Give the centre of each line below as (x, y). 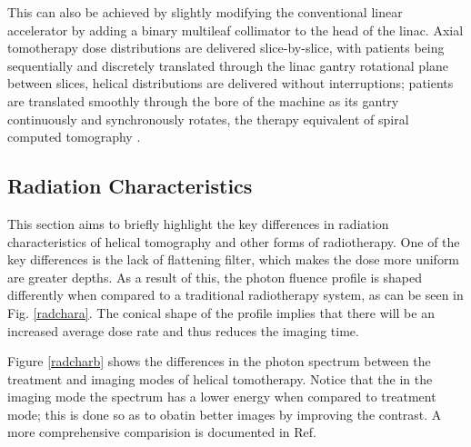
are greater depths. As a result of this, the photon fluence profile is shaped (215, 277)
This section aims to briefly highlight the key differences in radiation (198, 223)
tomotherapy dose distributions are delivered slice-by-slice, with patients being (226, 48)
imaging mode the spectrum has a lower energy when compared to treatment (222, 397)
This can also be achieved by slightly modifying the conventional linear (205, 12)
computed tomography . (74, 137)
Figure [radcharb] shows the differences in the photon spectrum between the (219, 361)
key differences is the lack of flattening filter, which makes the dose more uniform (234, 259)
